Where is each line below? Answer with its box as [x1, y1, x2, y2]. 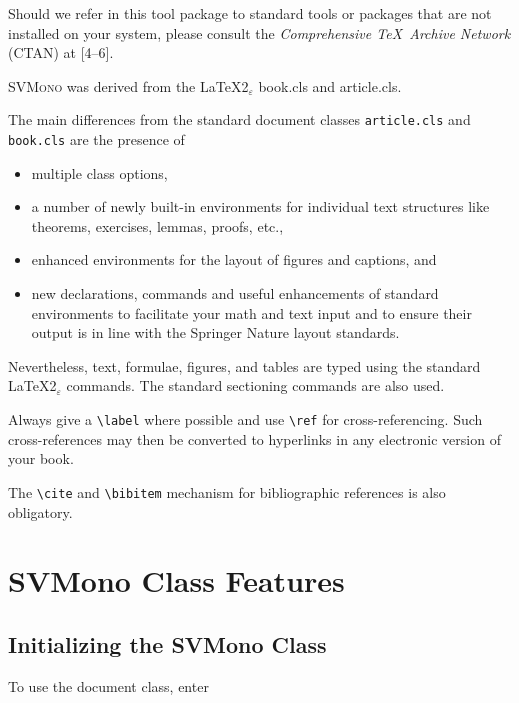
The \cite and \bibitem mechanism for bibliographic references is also [8, 481, 446, 502]
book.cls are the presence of [8, 129, 185, 150]
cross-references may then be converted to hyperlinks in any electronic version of [8, 428, 501, 449]
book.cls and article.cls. [258, 75, 402, 96]
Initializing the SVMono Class [8, 628, 327, 659]
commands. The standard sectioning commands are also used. [66, 375, 445, 396]
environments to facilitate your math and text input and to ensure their [31, 302, 472, 323]
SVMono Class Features [8, 560, 345, 601]
